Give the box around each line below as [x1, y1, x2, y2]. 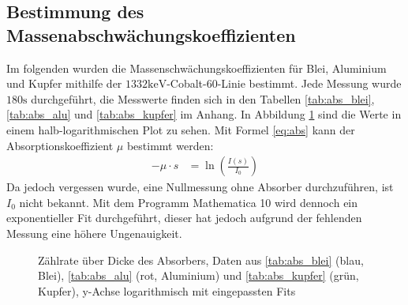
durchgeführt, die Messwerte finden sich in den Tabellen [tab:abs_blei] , [31, 90, 375, 107]
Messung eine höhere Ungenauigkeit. [6, 224, 182, 241]
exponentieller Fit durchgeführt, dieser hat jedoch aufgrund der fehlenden [6, 209, 362, 226]
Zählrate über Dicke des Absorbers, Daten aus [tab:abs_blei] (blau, [38, 251, 364, 268]
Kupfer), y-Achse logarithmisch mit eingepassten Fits [38, 282, 296, 299]
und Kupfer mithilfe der [6, 75, 122, 92]
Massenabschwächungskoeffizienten [6, 22, 296, 47]
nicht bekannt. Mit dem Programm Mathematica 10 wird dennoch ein [19, 194, 358, 210]
